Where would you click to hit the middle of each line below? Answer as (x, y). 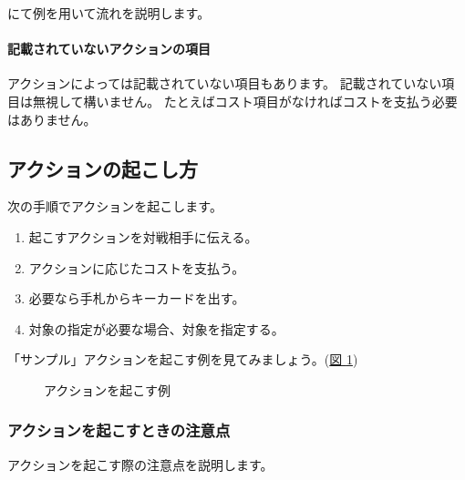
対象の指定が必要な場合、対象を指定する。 (156, 328)
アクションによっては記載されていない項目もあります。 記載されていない (225, 83)
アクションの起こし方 (103, 168)
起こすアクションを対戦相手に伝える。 (143, 236)
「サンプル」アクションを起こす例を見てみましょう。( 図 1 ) (183, 359)
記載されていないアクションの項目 (109, 49)
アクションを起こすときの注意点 (119, 430)
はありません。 (52, 119)
